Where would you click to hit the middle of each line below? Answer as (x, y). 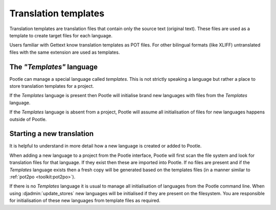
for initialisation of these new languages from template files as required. (85, 201)
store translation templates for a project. (52, 86)
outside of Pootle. (28, 119)
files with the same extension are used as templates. (65, 52)
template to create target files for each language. (61, 35)
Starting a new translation (52, 134)
